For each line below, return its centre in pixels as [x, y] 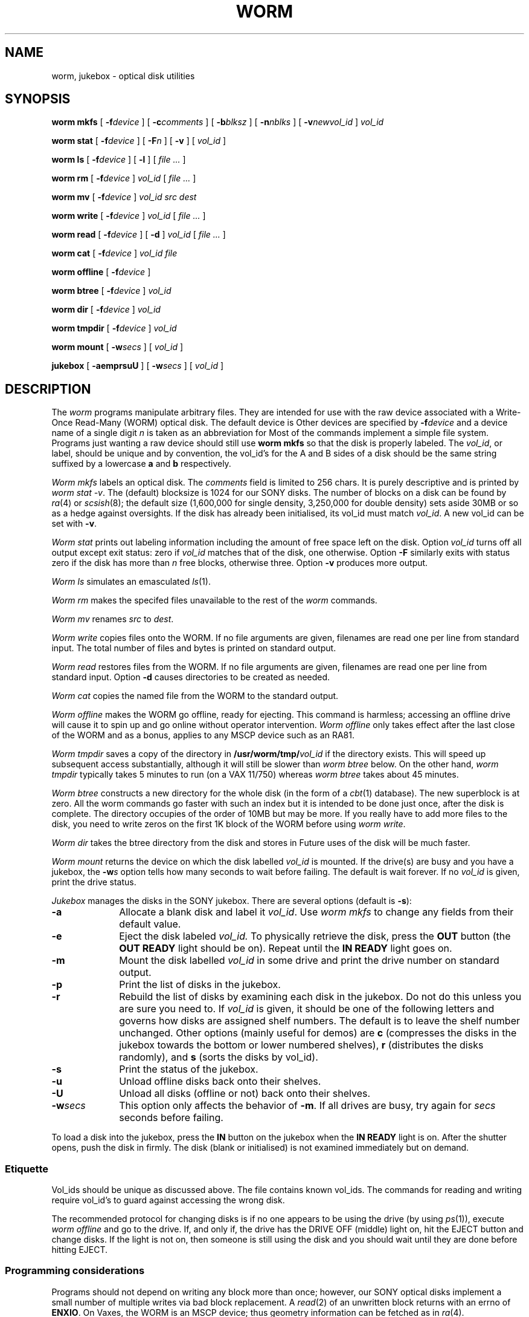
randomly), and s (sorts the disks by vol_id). [219, 1057]
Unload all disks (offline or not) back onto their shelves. [245, 1094]
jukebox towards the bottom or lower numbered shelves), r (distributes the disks [301, 1045]
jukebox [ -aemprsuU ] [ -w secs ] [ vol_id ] [138, 366]
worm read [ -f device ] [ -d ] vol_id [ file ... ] [139, 235]
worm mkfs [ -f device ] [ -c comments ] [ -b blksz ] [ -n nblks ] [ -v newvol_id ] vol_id [218, 122]
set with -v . [74, 524]
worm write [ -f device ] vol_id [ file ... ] [129, 216]
